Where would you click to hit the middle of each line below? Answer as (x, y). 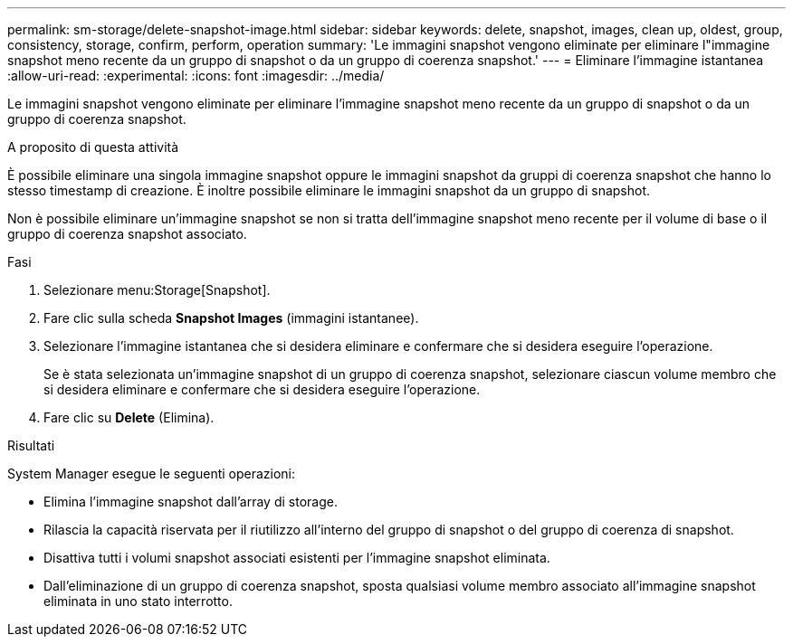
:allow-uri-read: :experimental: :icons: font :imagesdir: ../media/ (196, 76)
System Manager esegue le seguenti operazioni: (152, 474)
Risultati (31, 445)
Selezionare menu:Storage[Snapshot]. (157, 290)
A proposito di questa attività (93, 147)
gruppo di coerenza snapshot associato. (127, 234)
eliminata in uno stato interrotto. (138, 601)
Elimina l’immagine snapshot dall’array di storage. (191, 502)
